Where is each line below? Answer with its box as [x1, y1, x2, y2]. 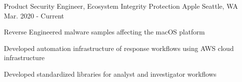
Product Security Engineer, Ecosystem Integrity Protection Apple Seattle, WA [4, 1, 238, 11]
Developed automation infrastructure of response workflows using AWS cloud [4, 43, 234, 53]
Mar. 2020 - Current [4, 10, 64, 20]
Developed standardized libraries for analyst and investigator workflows [4, 68, 217, 79]
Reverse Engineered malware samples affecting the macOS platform [4, 27, 205, 37]
